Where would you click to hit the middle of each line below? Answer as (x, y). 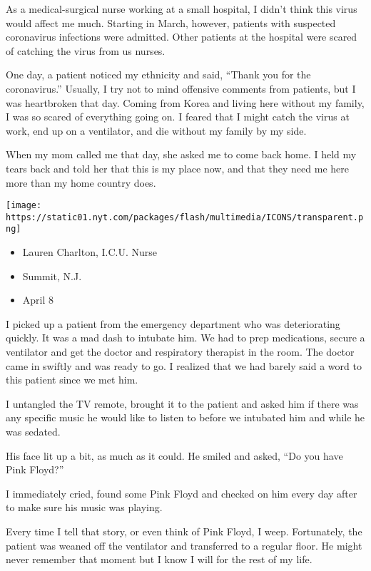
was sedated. (33, 432)
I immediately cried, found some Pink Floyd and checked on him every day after (182, 493)
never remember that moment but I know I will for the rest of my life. (159, 559)
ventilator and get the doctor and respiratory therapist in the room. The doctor (180, 352)
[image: (24, 206)
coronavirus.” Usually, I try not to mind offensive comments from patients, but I (181, 88)
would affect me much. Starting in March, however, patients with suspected (171, 22)
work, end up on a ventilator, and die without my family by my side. (156, 130)
